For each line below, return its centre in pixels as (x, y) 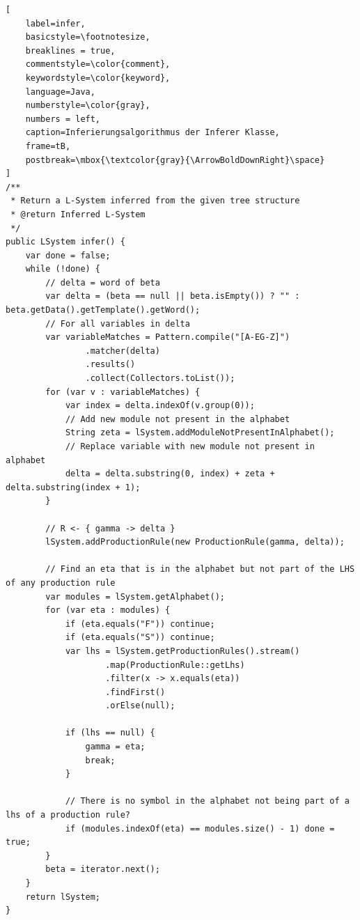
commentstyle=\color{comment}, (98, 64)
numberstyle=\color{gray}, (88, 106)
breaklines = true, (70, 50)
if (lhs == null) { (110, 733)
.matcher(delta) (123, 351)
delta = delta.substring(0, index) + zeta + (170, 474)
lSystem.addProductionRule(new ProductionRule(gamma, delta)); (195, 542)
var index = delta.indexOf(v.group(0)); (160, 406)
